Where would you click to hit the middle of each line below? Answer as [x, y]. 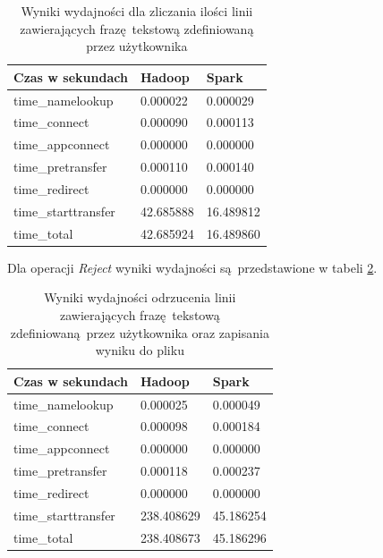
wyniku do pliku [140, 350]
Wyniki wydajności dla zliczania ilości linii [137, 11]
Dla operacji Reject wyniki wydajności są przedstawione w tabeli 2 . [192, 267]
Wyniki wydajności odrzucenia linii [140, 297]
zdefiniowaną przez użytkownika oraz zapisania [140, 332]
